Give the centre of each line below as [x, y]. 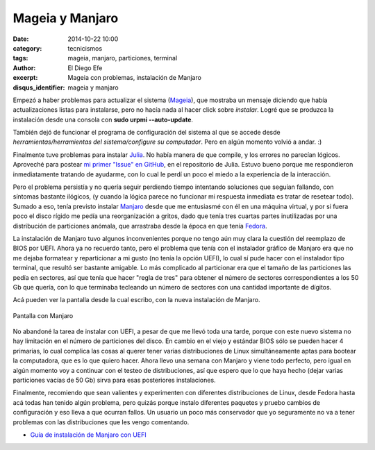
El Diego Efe [85, 68]
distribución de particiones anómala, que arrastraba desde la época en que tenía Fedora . [140, 226]
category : [27, 48]
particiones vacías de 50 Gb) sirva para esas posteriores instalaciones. [114, 380]
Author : [24, 68]
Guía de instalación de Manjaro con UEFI [88, 435]
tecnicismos [85, 48]
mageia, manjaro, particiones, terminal [123, 58]
